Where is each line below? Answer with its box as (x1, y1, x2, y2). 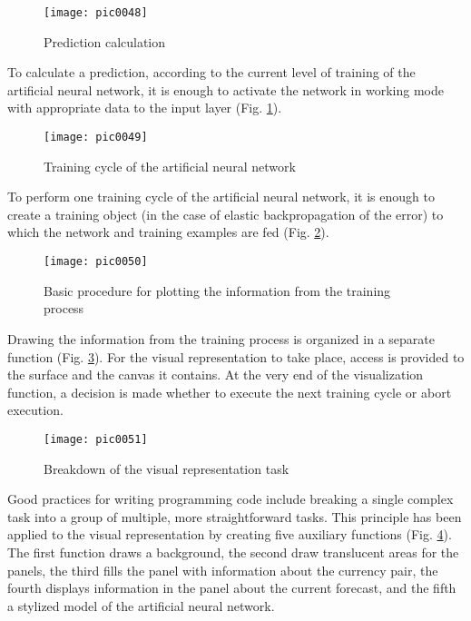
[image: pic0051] (44, 432, 148, 446)
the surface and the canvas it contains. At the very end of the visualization (7, 365, 424, 384)
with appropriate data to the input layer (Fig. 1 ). (7, 98, 282, 117)
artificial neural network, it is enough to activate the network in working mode (7, 80, 444, 99)
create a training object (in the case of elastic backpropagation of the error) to (7, 204, 444, 223)
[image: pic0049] (44, 131, 148, 144)
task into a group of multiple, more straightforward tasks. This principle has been (7, 507, 462, 526)
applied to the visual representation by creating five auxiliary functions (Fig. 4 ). (7, 525, 452, 544)
